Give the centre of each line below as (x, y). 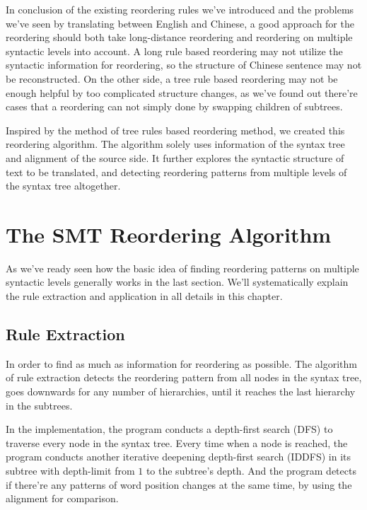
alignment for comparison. (62, 498)
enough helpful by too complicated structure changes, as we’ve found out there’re (182, 92)
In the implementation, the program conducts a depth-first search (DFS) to (169, 429)
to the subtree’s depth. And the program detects (251, 470)
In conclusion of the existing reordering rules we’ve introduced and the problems (180, 9)
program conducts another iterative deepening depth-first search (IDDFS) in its (179, 457)
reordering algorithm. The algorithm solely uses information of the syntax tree (175, 144)
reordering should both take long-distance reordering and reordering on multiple (179, 37)
